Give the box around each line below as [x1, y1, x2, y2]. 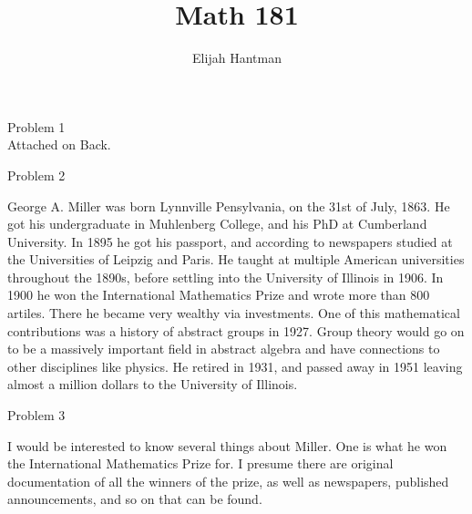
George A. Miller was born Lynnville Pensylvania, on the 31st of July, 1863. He [7, 196, 450, 215]
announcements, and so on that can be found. [7, 489, 262, 509]
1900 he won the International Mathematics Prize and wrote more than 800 [7, 285, 430, 304]
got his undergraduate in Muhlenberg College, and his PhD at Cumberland [7, 214, 427, 233]
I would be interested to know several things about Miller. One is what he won [7, 436, 447, 455]
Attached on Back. [7, 135, 111, 154]
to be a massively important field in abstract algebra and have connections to [7, 339, 440, 358]
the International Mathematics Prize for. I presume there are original [7, 454, 394, 473]
